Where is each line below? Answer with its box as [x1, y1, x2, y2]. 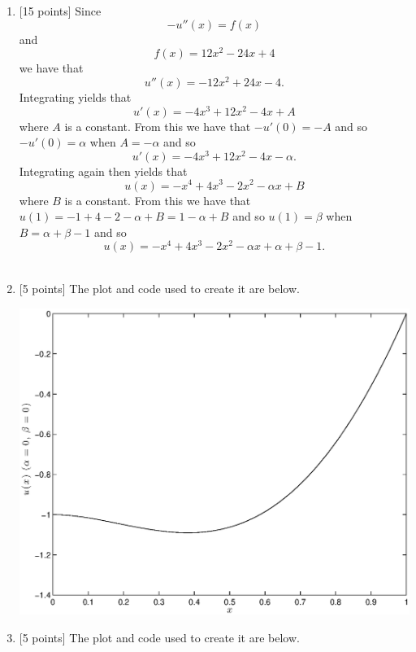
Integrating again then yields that [19, 162, 188, 179]
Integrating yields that [19, 88, 132, 105]
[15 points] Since [19, 2, 102, 19]
